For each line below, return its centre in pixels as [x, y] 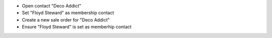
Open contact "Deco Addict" [52, 6]
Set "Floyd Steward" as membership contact [68, 13]
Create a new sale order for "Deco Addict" [66, 19]
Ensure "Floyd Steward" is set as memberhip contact [77, 27]
